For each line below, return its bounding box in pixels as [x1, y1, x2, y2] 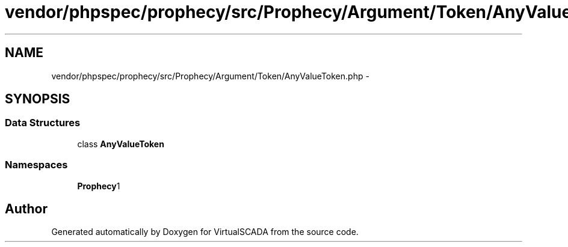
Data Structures [5, 117, 81, 129]
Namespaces [5, 159, 68, 171]
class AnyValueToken [77, 138, 164, 149]
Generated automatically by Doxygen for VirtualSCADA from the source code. [51, 227, 359, 237]
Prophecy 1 [77, 180, 120, 191]
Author [5, 201, 48, 216]
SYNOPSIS [5, 91, 70, 107]
